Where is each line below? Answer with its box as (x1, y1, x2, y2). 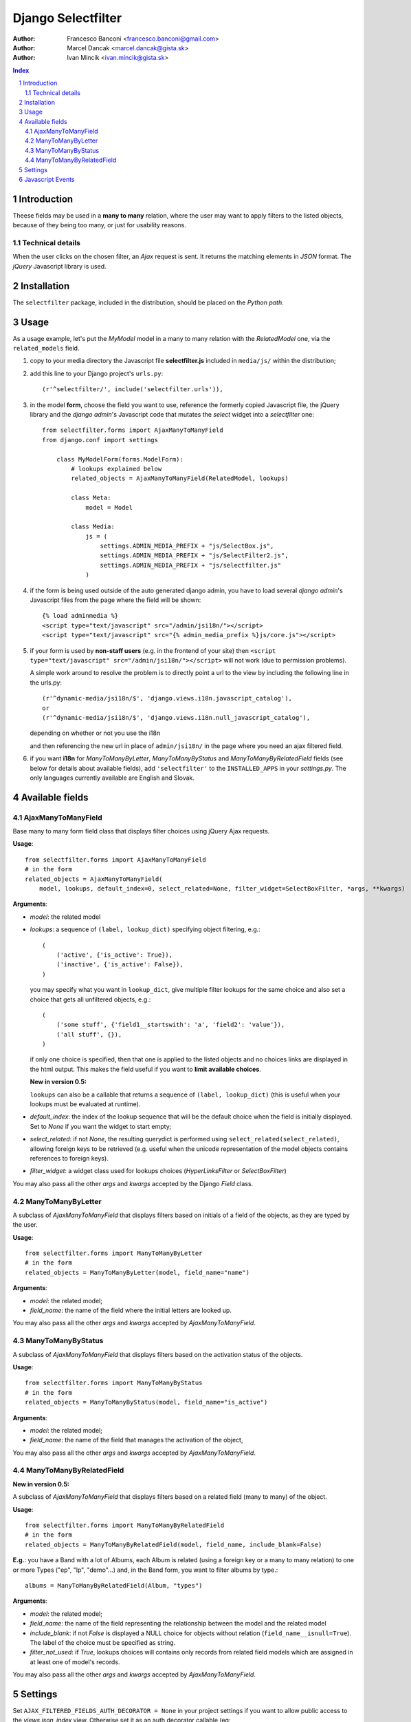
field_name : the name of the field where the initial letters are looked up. (30, 1306, 232, 1315)
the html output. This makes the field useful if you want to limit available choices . (30, 1065, 261, 1073)
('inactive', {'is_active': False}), (56, 961, 184, 968)
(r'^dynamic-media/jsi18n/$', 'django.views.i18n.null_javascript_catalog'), (42, 714, 311, 721)
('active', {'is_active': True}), (56, 951, 173, 959)
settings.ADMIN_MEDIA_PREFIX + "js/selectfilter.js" (100, 561, 282, 569)
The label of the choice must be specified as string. (30, 1638, 176, 1646)
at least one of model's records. (30, 1657, 120, 1666)
